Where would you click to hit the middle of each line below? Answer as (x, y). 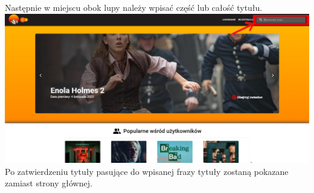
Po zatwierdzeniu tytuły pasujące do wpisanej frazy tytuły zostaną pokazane (147, 171)
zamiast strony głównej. (49, 183)
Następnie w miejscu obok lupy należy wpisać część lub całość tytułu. (134, 7)
